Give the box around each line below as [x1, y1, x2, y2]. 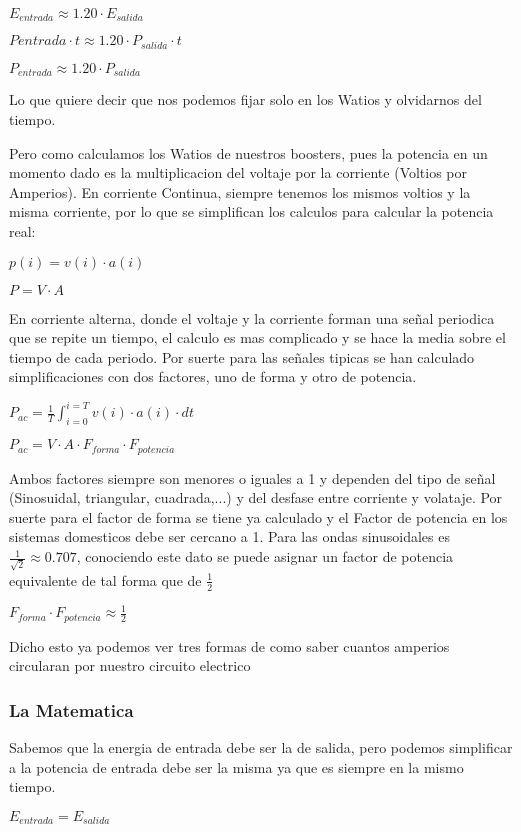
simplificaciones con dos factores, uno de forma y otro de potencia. [9, 366, 417, 387]
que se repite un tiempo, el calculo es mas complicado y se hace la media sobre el [9, 327, 506, 348]
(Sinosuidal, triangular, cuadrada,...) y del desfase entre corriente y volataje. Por [9, 487, 503, 508]
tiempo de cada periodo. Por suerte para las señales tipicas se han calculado [9, 346, 475, 367]
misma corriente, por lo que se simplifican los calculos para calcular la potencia [9, 201, 494, 222]
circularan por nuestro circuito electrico [9, 655, 251, 676]
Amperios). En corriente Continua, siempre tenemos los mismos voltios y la [9, 181, 471, 202]
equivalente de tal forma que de [9, 569, 202, 590]
